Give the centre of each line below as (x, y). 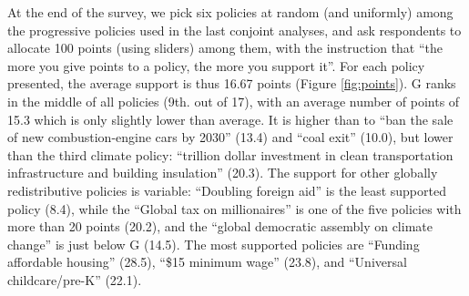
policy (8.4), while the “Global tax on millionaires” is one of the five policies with (234, 208)
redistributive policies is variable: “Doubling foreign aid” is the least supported (227, 190)
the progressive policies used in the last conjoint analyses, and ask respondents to (234, 30)
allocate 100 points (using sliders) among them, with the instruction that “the (225, 48)
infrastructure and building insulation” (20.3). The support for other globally (223, 173)
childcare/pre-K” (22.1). (75, 279)
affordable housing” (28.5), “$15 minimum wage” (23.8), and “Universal (207, 262)
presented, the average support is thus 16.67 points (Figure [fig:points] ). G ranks (232, 83)
